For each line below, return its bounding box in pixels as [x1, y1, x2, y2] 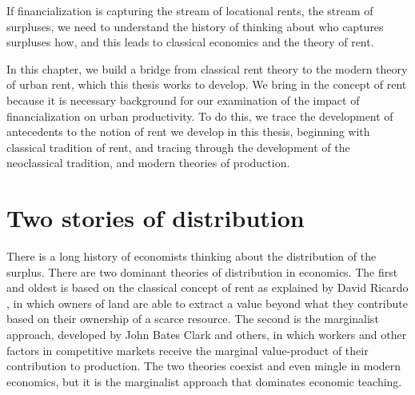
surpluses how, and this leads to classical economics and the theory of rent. [6, 34, 374, 50]
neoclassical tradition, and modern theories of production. [6, 154, 290, 171]
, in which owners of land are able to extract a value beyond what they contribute [6, 294, 408, 311]
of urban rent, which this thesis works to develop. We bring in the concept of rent [6, 76, 407, 93]
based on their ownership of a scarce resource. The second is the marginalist [6, 310, 379, 327]
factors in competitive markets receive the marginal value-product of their [6, 341, 369, 358]
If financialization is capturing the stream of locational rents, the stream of [6, 2, 373, 18]
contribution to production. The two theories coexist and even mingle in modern [6, 357, 401, 374]
